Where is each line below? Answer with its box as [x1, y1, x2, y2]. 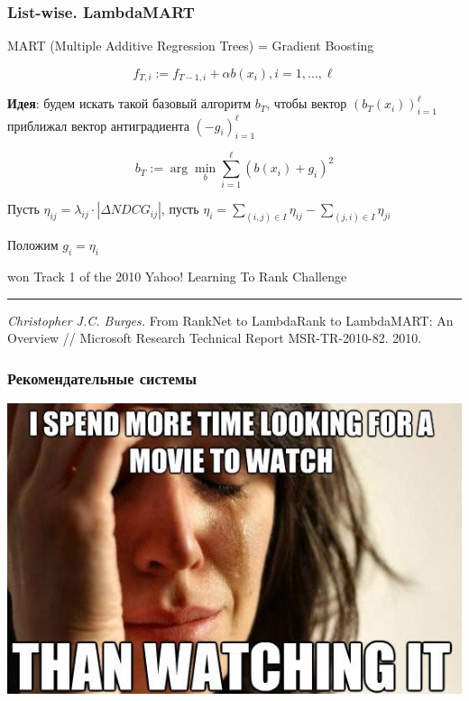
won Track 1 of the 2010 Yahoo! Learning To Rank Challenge [7, 267, 347, 286]
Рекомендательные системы [7, 366, 197, 389]
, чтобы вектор [266, 94, 347, 113]
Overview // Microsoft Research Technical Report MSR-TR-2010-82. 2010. [7, 328, 422, 347]
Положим [7, 235, 59, 254]
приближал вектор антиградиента [7, 115, 189, 134]
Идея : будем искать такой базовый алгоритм [7, 94, 252, 113]
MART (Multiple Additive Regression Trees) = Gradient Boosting [7, 36, 374, 55]
